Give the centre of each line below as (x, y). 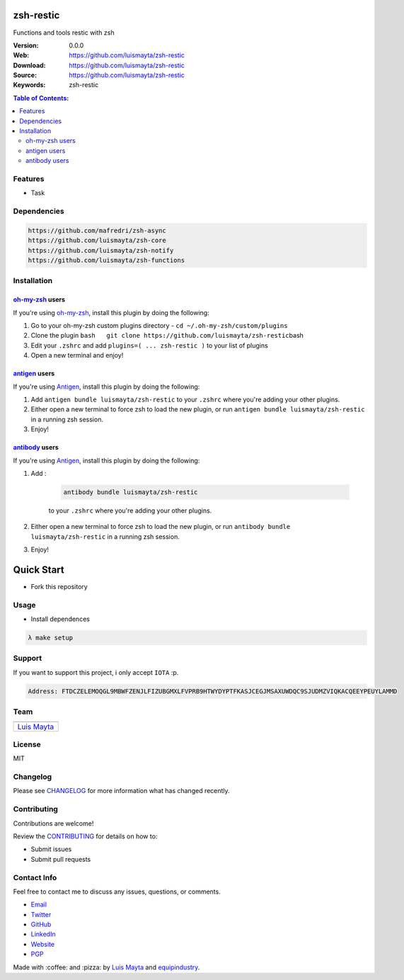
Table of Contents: (41, 98)
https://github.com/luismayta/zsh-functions (106, 261)
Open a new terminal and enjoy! (77, 355)
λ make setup (51, 638)
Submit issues (51, 849)
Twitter (41, 914)
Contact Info (35, 877)
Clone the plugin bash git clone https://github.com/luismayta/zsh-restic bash (167, 336)
